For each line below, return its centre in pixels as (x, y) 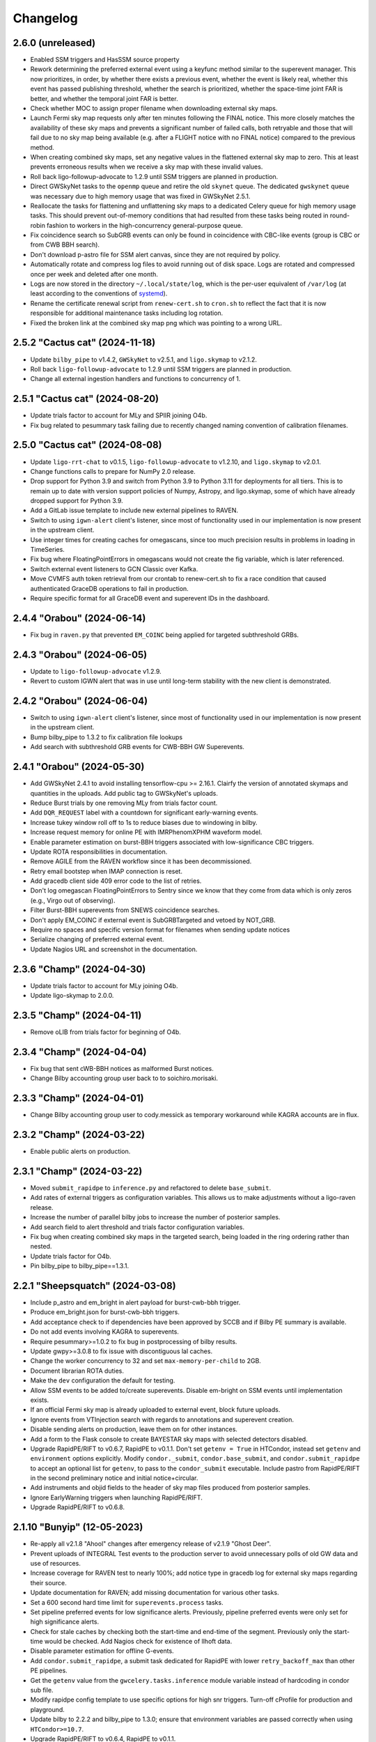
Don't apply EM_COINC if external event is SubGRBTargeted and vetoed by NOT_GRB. (153, 920)
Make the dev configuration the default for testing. (103, 1380)
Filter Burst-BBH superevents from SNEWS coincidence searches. (125, 910)
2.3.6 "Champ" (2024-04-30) (79, 969)
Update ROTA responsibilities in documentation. (99, 851)
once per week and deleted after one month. (94, 274)
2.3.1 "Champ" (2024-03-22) (78, 1171)
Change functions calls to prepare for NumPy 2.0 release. (113, 471)
